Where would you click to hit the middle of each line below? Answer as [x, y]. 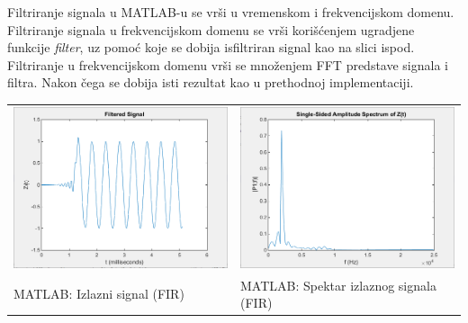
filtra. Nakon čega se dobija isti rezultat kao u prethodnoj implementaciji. [211, 82]
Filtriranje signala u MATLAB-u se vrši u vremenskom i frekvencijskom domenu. [231, 12]
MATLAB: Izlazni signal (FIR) [99, 294]
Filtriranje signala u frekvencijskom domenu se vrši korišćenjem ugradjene [211, 29]
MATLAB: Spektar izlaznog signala [338, 285]
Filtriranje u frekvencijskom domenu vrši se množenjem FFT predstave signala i [228, 64]
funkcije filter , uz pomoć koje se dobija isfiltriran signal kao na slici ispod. [211, 47]
